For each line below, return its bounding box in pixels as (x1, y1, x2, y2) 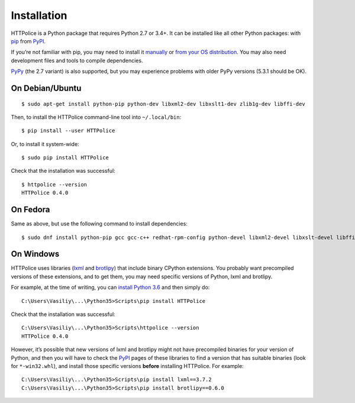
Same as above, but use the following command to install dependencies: (11, 220, 188, 227)
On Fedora (11, 205, 50, 215)
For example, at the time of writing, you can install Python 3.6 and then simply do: (11, 284, 210, 291)
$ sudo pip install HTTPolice (21, 154, 109, 161)
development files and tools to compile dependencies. (11, 57, 143, 64)
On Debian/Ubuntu (11, 83, 82, 93)
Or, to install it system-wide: (11, 140, 79, 147)
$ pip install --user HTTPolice (21, 127, 115, 134)
